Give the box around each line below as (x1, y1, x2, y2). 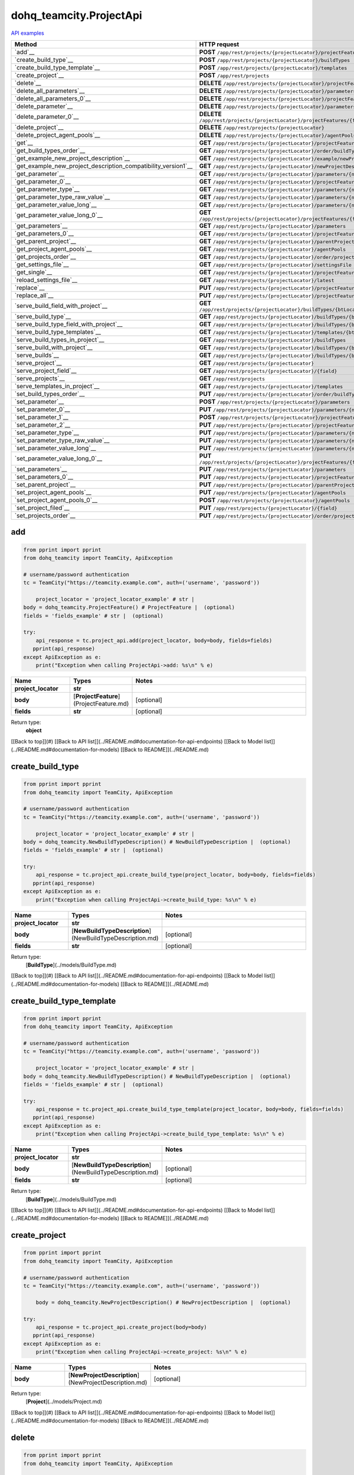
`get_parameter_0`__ (14, 177, 71, 185)
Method (14, 40, 37, 48)
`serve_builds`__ (14, 351, 59, 359)
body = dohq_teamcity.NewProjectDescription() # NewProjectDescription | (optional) (35, 1299, 291, 1306)
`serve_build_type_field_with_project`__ (14, 320, 123, 328)
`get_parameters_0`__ (14, 229, 74, 237)
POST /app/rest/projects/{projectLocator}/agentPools (199, 496, 350, 504)
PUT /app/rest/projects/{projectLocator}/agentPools (199, 488, 346, 496)
